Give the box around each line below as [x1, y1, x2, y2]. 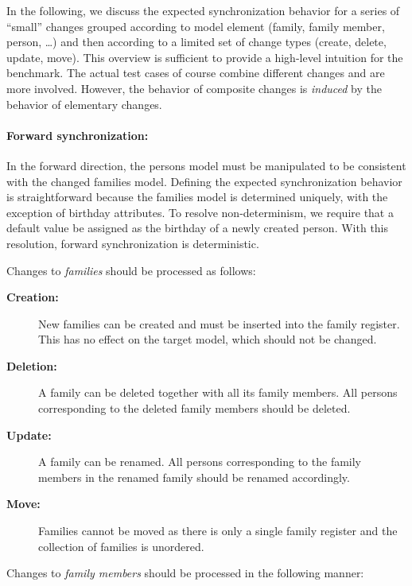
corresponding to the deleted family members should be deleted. [38, 400, 351, 417]
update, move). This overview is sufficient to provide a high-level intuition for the [6, 49, 403, 65]
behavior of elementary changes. [6, 95, 162, 112]
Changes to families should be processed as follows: [6, 262, 256, 278]
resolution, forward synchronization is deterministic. [6, 235, 259, 251]
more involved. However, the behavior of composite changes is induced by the [6, 80, 382, 96]
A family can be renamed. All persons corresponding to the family [38, 453, 362, 470]
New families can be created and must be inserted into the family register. [38, 315, 400, 332]
